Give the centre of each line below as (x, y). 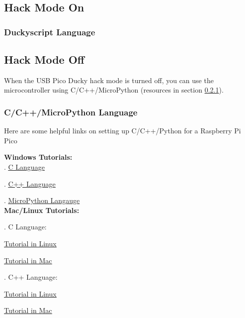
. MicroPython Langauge (42, 200)
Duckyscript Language (50, 32)
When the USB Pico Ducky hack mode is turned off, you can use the (109, 80)
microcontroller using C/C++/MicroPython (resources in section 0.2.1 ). (114, 90)
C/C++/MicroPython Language (71, 112)
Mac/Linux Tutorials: (42, 210)
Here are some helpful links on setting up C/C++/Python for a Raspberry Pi (122, 131)
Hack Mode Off (44, 59)
